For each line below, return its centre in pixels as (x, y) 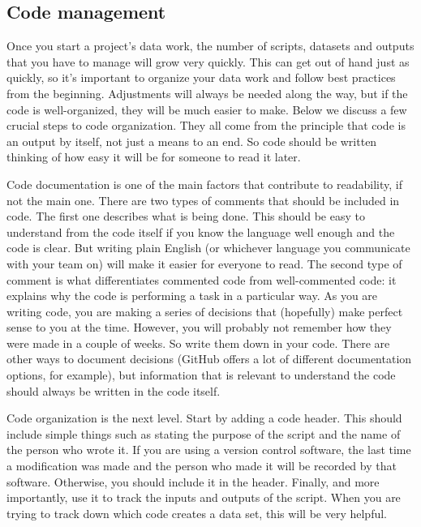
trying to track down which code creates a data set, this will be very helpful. (197, 513)
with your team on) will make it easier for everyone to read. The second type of (204, 263)
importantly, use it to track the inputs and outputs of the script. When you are (204, 497)
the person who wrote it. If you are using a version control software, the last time (209, 450)
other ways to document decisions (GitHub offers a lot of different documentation (209, 359)
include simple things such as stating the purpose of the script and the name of (204, 433)
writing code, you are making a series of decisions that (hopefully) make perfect (205, 311)
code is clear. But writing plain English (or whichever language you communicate (208, 248)
